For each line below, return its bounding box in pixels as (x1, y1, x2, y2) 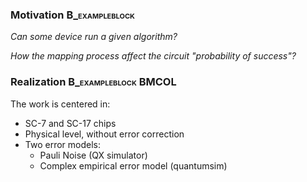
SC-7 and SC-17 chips (24, 117, 117, 129)
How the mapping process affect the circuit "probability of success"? (10, 50, 297, 62)
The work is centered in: (10, 98, 111, 110)
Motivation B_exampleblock (10, 8, 135, 22)
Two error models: (24, 138, 101, 150)
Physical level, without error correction (24, 128, 185, 140)
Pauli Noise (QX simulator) (39, 149, 148, 161)
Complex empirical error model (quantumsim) (39, 159, 228, 172)
